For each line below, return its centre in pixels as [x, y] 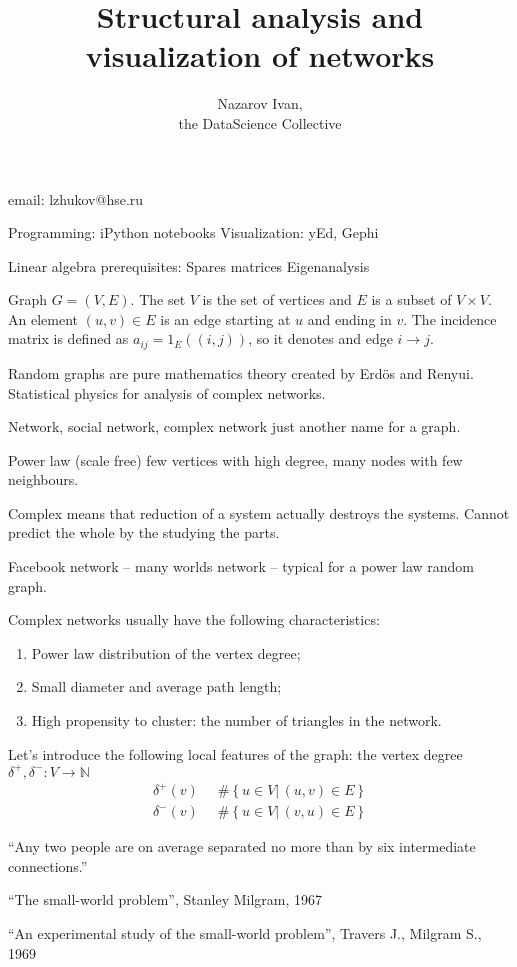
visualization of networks [260, 55]
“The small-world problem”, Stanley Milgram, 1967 [165, 899]
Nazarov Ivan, [260, 103]
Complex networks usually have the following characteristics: [194, 619]
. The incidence [450, 318]
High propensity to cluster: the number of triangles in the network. [236, 720]
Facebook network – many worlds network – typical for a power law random [241, 566]
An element [43, 318]
